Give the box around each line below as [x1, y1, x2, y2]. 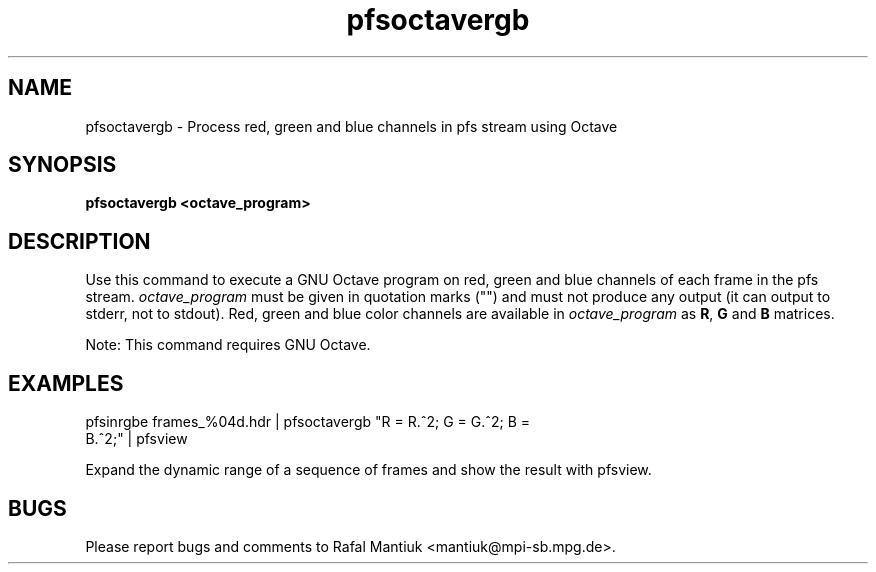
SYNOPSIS [8, 152, 117, 178]
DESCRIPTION [8, 228, 151, 254]
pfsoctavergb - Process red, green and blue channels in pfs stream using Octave [85, 117, 618, 135]
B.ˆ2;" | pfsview [85, 430, 188, 448]
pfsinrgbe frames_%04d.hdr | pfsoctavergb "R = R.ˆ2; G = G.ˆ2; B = [85, 413, 531, 431]
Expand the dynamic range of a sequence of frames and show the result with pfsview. [85, 461, 652, 479]
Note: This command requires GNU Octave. [85, 336, 371, 354]
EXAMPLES [8, 370, 124, 396]
